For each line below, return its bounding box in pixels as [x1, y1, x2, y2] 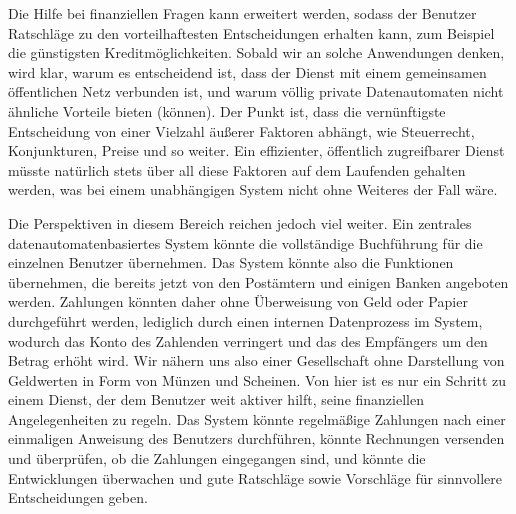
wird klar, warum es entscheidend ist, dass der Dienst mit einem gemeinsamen [8, 61, 487, 82]
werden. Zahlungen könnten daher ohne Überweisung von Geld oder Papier [8, 291, 468, 312]
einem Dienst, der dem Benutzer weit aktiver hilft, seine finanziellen [8, 389, 424, 410]
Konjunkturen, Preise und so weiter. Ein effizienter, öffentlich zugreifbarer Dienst [8, 140, 505, 161]
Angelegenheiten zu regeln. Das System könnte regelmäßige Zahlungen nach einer [8, 408, 506, 429]
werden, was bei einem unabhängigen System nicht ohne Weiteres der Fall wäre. [8, 179, 498, 200]
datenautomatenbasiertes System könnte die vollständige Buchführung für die [8, 232, 483, 253]
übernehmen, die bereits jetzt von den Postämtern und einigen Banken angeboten [8, 271, 509, 292]
